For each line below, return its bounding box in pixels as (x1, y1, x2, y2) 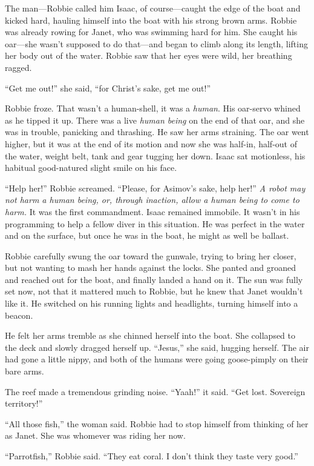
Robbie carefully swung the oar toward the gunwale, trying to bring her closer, (5, 249, 296, 262)
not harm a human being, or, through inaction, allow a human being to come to (5, 193, 299, 206)
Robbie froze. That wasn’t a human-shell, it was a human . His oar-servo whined (5, 102, 301, 115)
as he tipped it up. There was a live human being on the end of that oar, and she (5, 113, 305, 126)
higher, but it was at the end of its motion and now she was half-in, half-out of (5, 137, 297, 150)
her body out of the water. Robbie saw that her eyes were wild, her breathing (5, 49, 292, 62)
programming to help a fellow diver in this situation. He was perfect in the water (5, 217, 305, 230)
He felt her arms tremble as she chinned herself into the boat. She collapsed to (5, 329, 296, 342)
